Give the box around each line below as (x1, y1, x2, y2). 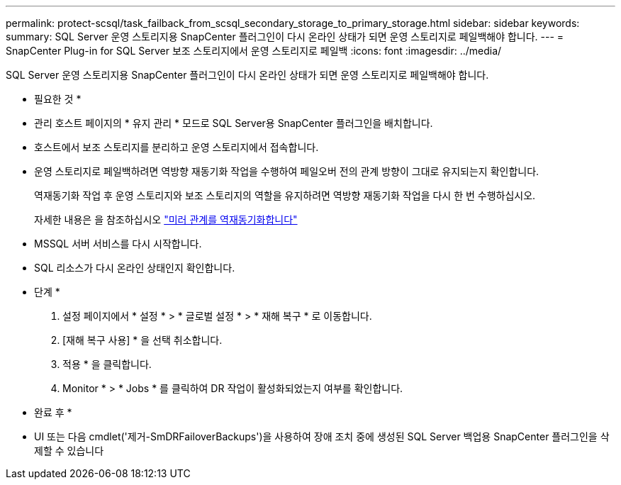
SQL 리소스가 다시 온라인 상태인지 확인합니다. (34, 262, 235, 274)
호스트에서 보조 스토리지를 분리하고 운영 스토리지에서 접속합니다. (34, 141, 319, 153)
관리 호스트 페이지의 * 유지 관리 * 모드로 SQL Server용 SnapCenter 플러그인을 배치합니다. (34, 117, 433, 129)
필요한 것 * (34, 93, 82, 105)
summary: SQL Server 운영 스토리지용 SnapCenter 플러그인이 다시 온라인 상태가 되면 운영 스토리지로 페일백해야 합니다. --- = (6, 30, 564, 43)
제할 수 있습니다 (34, 445, 104, 457)
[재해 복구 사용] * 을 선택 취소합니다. (62, 334, 223, 346)
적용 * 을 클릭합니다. (62, 358, 152, 370)
